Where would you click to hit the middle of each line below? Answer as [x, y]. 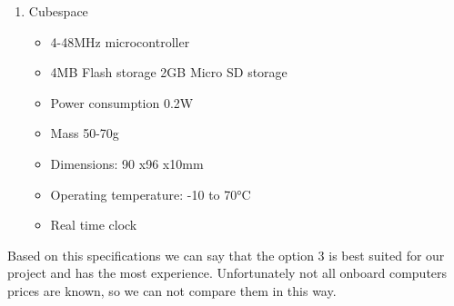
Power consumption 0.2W [122, 102]
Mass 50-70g [85, 133]
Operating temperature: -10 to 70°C [151, 194]
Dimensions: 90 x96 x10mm [127, 163]
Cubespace [58, 11]
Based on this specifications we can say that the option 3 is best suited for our [226, 255]
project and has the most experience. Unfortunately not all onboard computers [227, 273]
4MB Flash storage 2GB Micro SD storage [169, 72]
